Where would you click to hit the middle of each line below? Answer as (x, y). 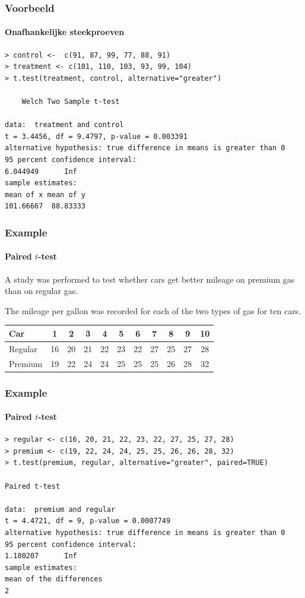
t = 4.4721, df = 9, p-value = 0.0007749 (88, 521)
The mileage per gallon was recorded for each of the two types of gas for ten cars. (153, 310)
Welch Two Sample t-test (71, 102)
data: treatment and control (64, 125)
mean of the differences (54, 579)
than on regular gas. (42, 291)
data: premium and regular (60, 509)
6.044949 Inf (41, 171)
